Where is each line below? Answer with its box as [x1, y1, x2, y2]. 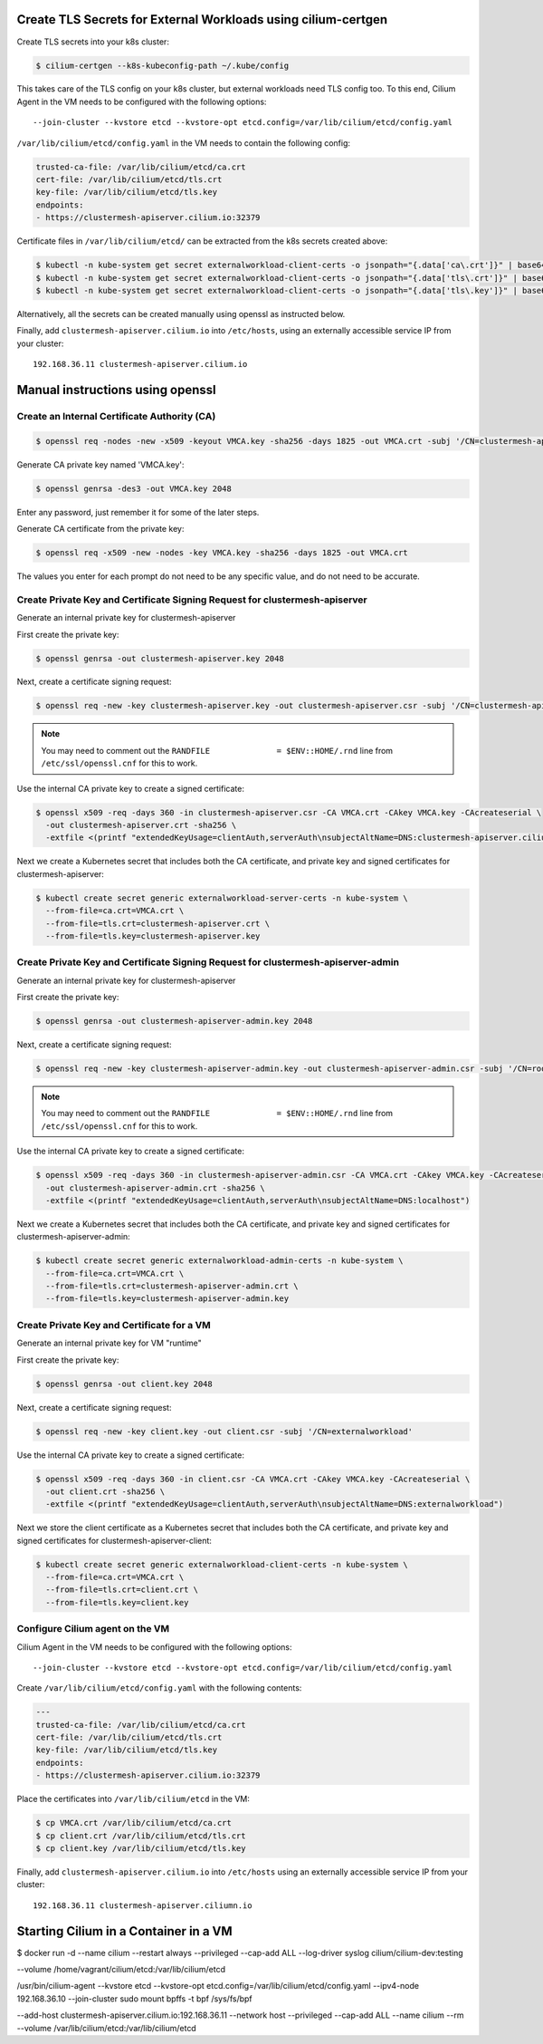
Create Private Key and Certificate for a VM [16, 1318, 212, 1331]
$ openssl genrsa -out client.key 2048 [35, 1378, 213, 1389]
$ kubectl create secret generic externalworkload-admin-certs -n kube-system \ [35, 1256, 404, 1266]
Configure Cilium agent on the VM [16, 1623, 170, 1635]
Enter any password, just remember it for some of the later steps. [16, 506, 260, 517]
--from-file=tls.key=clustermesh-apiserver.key [45, 930, 261, 941]
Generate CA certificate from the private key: [16, 524, 185, 535]
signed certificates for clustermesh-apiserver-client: [16, 1535, 213, 1546]
